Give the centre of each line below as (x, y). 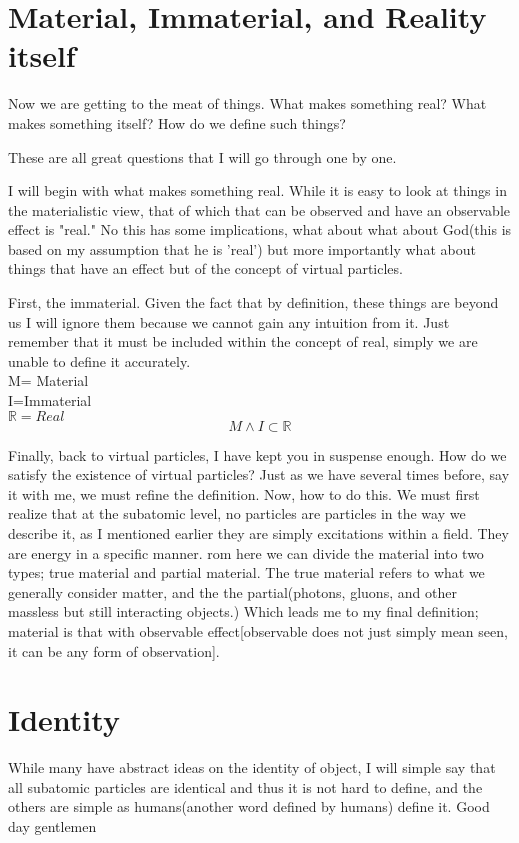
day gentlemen (52, 826)
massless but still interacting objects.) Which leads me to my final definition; (243, 611)
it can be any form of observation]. (114, 650)
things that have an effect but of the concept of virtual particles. (205, 268)
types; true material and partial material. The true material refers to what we (246, 572)
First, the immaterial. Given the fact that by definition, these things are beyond (253, 302)
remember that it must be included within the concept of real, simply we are (243, 341)
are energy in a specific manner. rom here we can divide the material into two (246, 552)
